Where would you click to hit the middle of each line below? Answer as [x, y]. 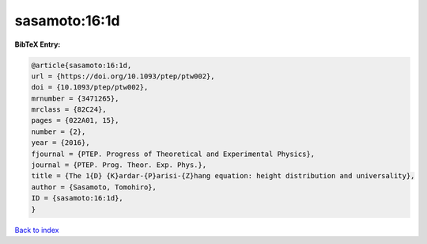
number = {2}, [59, 132]
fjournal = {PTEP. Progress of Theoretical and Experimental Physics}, [173, 154]
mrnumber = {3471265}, [75, 98]
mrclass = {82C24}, [69, 110]
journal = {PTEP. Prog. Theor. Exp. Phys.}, [119, 165]
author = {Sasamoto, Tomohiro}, [94, 187]
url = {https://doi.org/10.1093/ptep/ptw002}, [123, 76]
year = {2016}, [60, 143]
